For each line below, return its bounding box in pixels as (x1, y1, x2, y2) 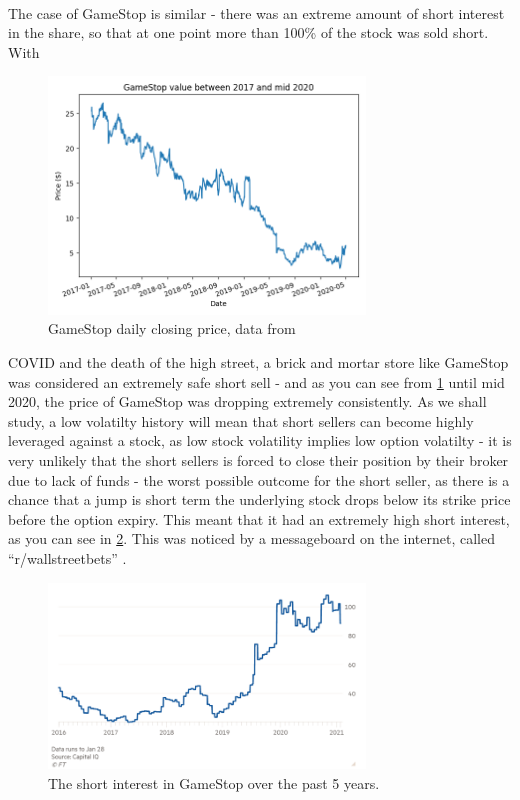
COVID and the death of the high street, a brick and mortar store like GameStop (8, 352, 509, 373)
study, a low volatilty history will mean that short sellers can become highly (8, 410, 474, 431)
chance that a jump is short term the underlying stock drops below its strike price (8, 489, 511, 510)
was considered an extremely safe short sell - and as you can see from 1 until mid (8, 371, 505, 392)
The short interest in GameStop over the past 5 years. (48, 772, 380, 793)
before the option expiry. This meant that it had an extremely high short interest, (8, 508, 510, 529)
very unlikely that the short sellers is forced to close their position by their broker (8, 450, 509, 471)
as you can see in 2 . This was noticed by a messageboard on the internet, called (8, 528, 495, 549)
